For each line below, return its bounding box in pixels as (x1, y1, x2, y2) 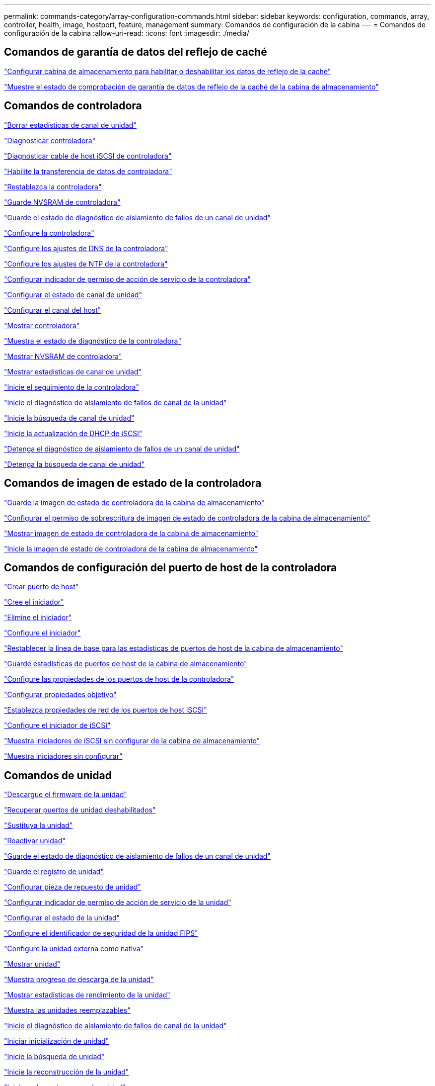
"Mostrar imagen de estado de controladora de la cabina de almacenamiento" (4, 529, 259, 538)
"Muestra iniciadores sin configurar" (4, 752, 123, 761)
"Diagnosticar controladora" (4, 136, 96, 145)
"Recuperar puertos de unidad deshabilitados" (4, 806, 156, 814)
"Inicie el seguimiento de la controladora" (4, 382, 140, 391)
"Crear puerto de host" (4, 582, 79, 591)
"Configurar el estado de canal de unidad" (4, 290, 142, 299)
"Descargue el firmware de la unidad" (4, 790, 127, 799)
